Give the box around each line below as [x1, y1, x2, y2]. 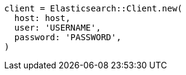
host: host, [14, 13, 71, 23]
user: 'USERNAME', [14, 23, 101, 32]
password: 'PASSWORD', [14, 32, 121, 42]
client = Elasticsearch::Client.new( [4, 4, 183, 13]
